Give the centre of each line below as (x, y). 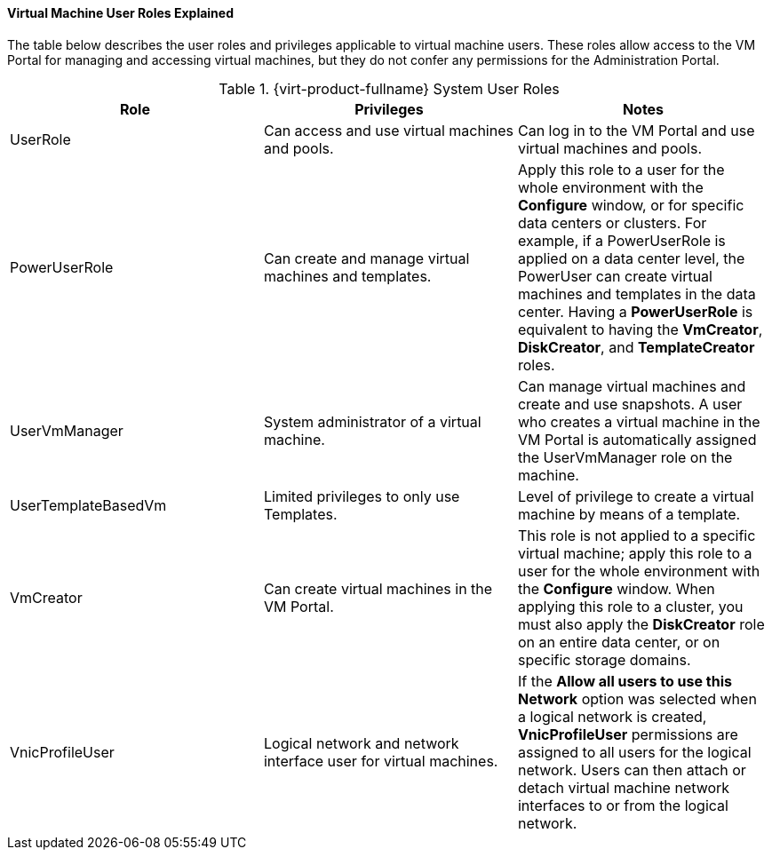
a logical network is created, (612, 716)
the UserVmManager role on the (625, 457)
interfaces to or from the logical (623, 805)
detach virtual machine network (624, 787)
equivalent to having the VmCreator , (640, 329)
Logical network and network (361, 743)
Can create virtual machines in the (378, 588)
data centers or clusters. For (612, 222)
